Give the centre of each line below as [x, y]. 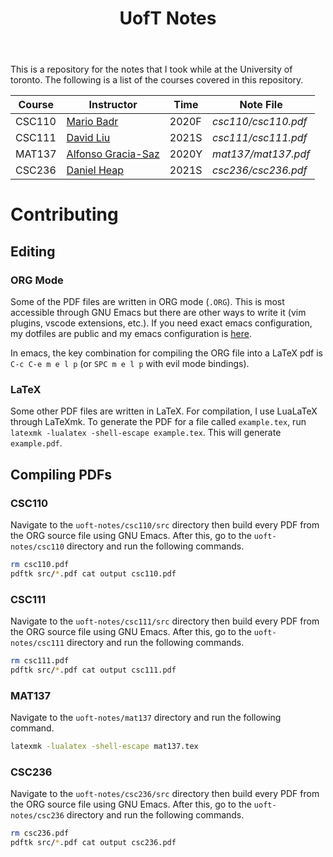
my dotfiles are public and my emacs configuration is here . [131, 334]
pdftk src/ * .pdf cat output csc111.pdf [93, 670]
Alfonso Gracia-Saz [113, 154]
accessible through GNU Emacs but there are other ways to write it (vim [158, 313]
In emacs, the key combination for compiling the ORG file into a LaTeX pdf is [166, 353]
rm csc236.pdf [40, 833]
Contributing [64, 214]
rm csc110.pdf [40, 565]
